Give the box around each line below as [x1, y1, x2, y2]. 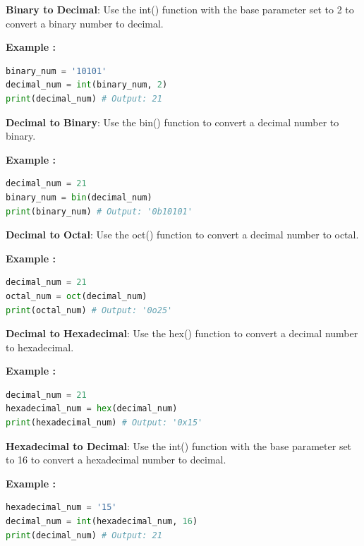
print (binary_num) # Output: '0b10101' [6, 206, 193, 217]
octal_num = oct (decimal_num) [6, 291, 147, 301]
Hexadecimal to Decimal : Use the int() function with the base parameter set [6, 438, 352, 453]
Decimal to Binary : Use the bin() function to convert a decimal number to [6, 114, 339, 129]
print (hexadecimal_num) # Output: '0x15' [6, 418, 203, 428]
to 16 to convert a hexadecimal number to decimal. [6, 452, 226, 467]
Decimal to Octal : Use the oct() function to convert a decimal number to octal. [6, 227, 359, 242]
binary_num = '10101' [6, 66, 107, 76]
